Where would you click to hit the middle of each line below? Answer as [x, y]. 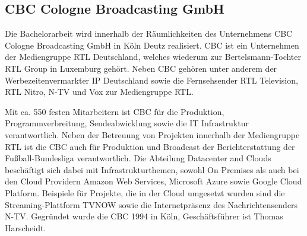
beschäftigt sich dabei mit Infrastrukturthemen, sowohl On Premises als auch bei [152, 169]
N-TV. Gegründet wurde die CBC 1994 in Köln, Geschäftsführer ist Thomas [144, 216]
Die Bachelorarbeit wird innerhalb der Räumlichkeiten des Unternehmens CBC [149, 34]
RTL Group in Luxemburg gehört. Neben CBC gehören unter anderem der [141, 68]
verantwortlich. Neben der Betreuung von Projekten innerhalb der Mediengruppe [152, 134]
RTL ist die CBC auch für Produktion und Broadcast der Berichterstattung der [150, 146]
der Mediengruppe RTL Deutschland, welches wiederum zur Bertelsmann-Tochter [153, 57]
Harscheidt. [26, 227]
